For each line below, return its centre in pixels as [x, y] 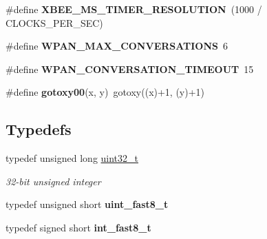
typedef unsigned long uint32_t [72, 158]
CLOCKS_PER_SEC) [54, 22]
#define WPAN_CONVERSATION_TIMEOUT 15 [130, 69]
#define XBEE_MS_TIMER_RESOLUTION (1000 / [134, 9]
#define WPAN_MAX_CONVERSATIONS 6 [117, 46]
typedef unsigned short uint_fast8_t [87, 204]
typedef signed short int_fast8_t [78, 227]
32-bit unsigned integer [53, 181]
